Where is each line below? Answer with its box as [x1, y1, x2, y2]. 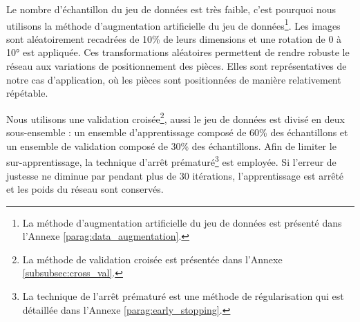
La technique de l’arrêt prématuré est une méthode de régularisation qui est [22, 289, 344, 303]
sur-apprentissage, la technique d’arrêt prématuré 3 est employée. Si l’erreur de [6, 153, 337, 169]
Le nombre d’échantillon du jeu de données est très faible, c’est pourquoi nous [6, 2, 337, 16]
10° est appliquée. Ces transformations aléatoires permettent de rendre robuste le [6, 45, 350, 59]
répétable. [6, 86, 48, 100]
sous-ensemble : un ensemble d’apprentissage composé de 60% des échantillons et [6, 125, 348, 140]
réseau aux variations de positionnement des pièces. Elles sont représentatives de [6, 59, 347, 73]
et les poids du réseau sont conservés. [6, 182, 164, 196]
